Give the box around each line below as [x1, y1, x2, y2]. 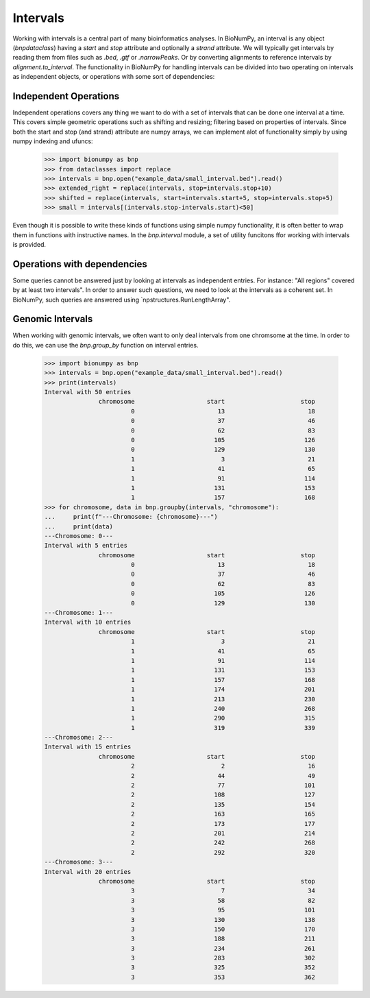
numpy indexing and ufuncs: [12, 137, 93, 145]
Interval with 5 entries [44, 541, 128, 550]
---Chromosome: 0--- [44, 532, 113, 539]
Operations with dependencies [12, 258, 147, 270]
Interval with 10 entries [44, 618, 132, 626]
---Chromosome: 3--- [44, 858, 113, 866]
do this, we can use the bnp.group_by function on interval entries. [12, 341, 199, 349]
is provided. [12, 240, 47, 248]
